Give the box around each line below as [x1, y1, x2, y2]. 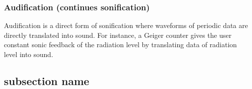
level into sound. [4, 49, 54, 59]
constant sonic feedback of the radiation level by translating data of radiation [4, 39, 237, 50]
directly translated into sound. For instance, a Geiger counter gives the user [4, 30, 232, 40]
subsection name [4, 73, 89, 88]
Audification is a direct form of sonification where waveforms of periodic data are [4, 20, 248, 30]
